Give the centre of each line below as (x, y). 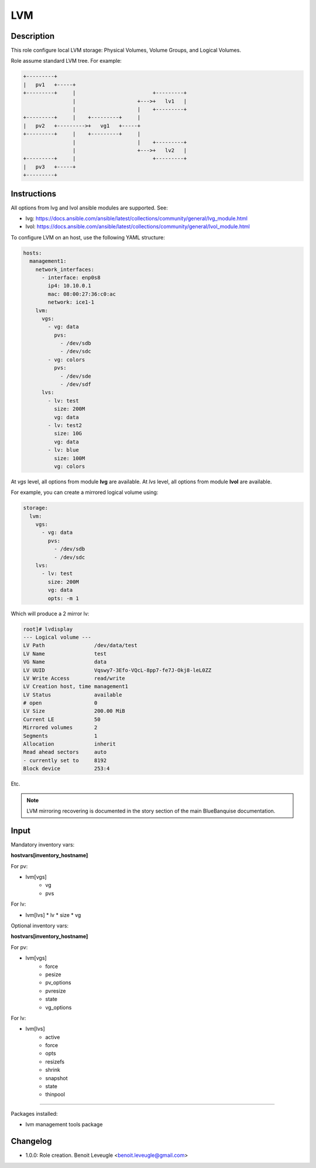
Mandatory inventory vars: (43, 844)
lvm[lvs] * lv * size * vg (53, 915)
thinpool (55, 1095)
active (53, 1037)
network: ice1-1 (71, 302)
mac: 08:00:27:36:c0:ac (82, 294)
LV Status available (73, 695)
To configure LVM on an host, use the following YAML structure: (88, 237)
